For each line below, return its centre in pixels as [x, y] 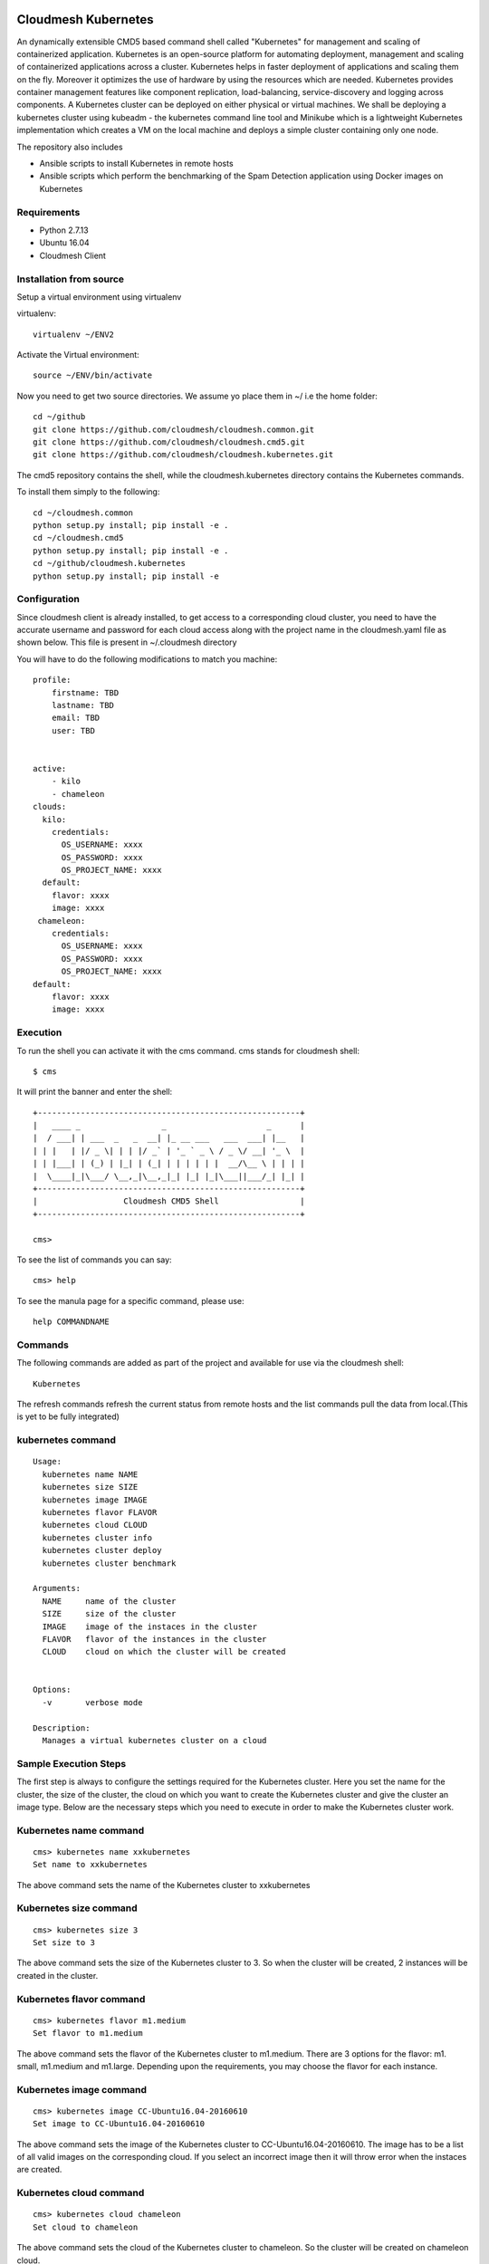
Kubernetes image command [82, 2089]
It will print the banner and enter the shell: [95, 1092]
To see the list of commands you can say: [94, 1260]
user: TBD [73, 730]
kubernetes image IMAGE [95, 1500]
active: [50, 768]
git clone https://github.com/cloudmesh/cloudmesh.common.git [174, 429]
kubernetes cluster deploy [102, 1550]
